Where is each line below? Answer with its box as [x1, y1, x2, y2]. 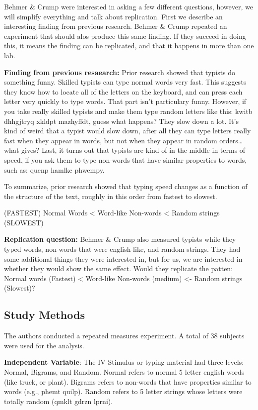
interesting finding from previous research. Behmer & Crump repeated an [4, 21, 227, 31]
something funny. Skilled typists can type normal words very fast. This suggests [4, 77, 247, 87]
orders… [219, 135, 243, 145]
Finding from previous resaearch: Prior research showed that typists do [4, 67, 236, 77]
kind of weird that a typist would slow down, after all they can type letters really [4, 125, 251, 136]
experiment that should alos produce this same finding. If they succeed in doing [4, 30, 246, 41]
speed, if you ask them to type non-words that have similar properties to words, [4, 154, 247, 165]
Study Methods [4, 307, 85, 322]
